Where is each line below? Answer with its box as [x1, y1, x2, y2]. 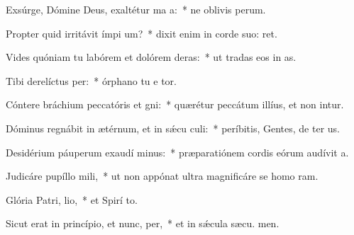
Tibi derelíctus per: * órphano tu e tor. [6, 73, 177, 88]
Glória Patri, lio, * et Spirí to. [6, 192, 138, 207]
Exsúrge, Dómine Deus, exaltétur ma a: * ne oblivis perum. [6, 2, 266, 16]
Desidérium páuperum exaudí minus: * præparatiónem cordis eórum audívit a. [6, 144, 349, 159]
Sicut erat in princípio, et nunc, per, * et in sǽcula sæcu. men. [6, 216, 280, 231]
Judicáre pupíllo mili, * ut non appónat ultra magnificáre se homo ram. [6, 168, 319, 183]
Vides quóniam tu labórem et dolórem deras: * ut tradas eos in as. [6, 50, 297, 64]
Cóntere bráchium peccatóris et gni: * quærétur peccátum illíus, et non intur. [6, 97, 344, 112]
